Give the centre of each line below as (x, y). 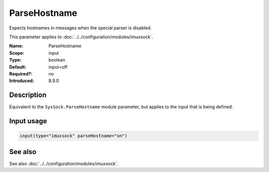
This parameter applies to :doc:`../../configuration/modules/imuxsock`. (81, 37)
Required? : (21, 74)
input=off (58, 67)
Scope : (17, 53)
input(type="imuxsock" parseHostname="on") (74, 136)
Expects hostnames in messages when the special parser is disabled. (80, 28)
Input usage (28, 121)
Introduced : (22, 81)
